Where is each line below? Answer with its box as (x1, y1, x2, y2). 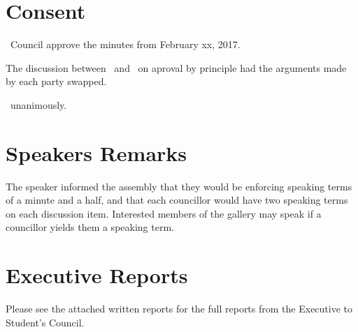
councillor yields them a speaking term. (6, 220, 174, 234)
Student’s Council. (6, 315, 85, 329)
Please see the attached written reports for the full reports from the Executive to (6, 301, 353, 316)
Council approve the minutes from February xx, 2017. (10, 37, 241, 52)
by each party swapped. (6, 74, 107, 89)
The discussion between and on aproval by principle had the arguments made (6, 60, 347, 75)
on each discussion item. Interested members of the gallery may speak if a (6, 206, 322, 220)
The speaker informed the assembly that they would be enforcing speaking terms (6, 179, 352, 193)
